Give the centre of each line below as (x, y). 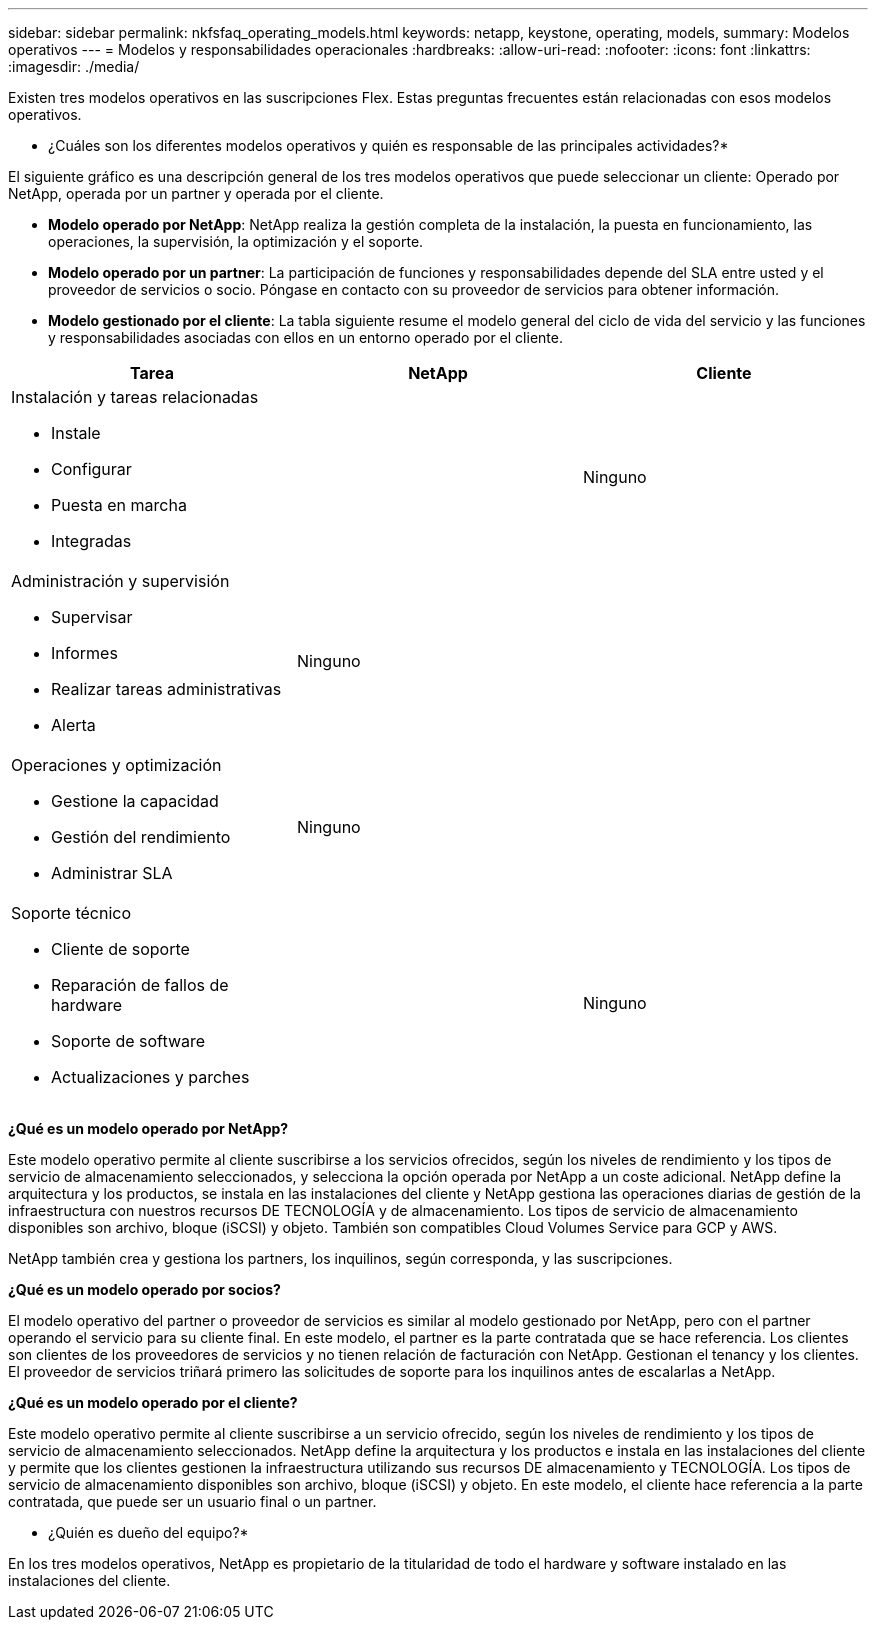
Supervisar (92, 617)
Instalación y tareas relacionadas (135, 397)
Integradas (91, 541)
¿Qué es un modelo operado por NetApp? (148, 1128)
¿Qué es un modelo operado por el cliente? (153, 1402)
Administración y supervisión (120, 581)
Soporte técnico (71, 913)
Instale (76, 433)
